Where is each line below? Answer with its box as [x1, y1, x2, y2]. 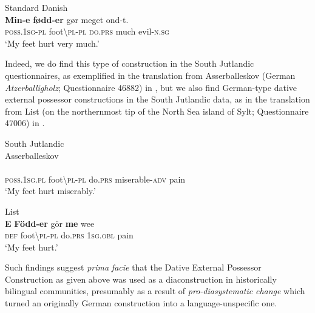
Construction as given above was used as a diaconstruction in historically [5, 272, 277, 285]
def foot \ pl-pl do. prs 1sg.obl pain [5, 229, 134, 241]
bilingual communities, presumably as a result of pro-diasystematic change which [5, 284, 305, 297]
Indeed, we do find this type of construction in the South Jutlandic [5, 57, 254, 70]
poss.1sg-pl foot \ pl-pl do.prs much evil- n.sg [5, 25, 169, 38]
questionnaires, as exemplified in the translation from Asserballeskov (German [5, 69, 296, 81]
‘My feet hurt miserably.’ [5, 184, 96, 197]
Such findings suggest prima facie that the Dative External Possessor [5, 261, 262, 274]
